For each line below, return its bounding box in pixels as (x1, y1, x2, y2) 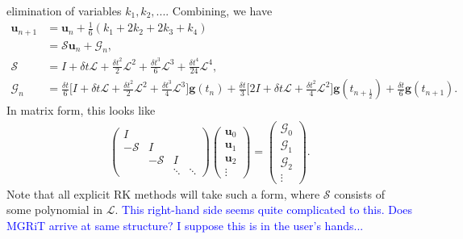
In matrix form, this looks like (6, 102, 156, 119)
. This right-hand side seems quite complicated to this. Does (115, 201, 413, 218)
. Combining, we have (165, 2, 273, 19)
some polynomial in (6, 201, 103, 218)
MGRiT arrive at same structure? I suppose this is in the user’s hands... (6, 216, 364, 233)
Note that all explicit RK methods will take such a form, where (6, 185, 320, 202)
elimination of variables (6, 2, 122, 19)
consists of (334, 185, 386, 202)
